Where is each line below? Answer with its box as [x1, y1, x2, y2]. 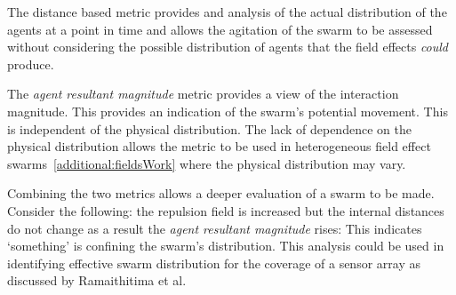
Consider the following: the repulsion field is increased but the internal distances [7, 201, 444, 219]
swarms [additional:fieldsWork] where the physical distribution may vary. [7, 154, 406, 172]
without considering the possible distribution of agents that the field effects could [7, 37, 449, 56]
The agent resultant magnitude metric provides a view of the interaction [7, 84, 399, 103]
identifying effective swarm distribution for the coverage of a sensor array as [7, 253, 420, 272]
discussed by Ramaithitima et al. [7, 271, 187, 290]
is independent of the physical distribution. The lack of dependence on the [7, 119, 412, 138]
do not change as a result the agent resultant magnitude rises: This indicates [7, 219, 422, 237]
